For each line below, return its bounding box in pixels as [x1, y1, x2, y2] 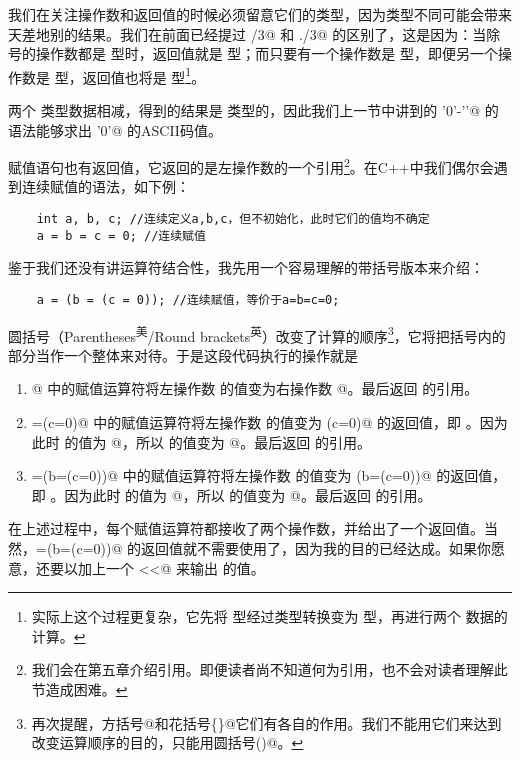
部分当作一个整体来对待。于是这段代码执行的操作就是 [8, 344, 358, 365]
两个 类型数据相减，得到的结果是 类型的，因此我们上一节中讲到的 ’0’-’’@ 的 [8, 100, 499, 121]
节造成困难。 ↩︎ [31, 679, 128, 699]
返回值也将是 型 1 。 [82, 63, 206, 87]
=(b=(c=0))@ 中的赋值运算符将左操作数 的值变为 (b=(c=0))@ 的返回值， [31, 465, 507, 486]
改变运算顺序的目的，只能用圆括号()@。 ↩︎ [31, 732, 304, 753]
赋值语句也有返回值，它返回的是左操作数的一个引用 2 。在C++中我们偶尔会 [8, 154, 494, 177]
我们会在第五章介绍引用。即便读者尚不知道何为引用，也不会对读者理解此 [31, 659, 508, 680]
